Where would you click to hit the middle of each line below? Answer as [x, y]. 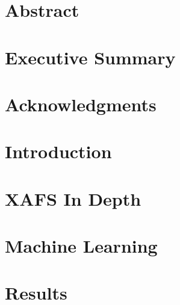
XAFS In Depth [73, 198]
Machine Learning [81, 246]
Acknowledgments [81, 104]
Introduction [58, 151]
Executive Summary [90, 57]
